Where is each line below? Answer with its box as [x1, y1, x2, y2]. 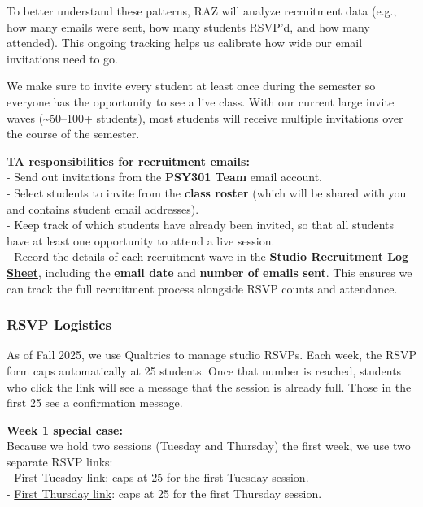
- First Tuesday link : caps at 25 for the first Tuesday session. [7, 469, 309, 486]
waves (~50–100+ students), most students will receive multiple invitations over [7, 109, 403, 126]
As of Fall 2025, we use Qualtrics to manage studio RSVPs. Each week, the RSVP [7, 346, 416, 363]
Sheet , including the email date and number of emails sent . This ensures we [7, 263, 412, 280]
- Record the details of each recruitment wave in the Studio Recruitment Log [7, 248, 409, 265]
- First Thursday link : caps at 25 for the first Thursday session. [7, 485, 322, 502]
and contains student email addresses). [7, 200, 199, 217]
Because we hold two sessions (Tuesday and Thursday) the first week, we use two [7, 437, 411, 454]
